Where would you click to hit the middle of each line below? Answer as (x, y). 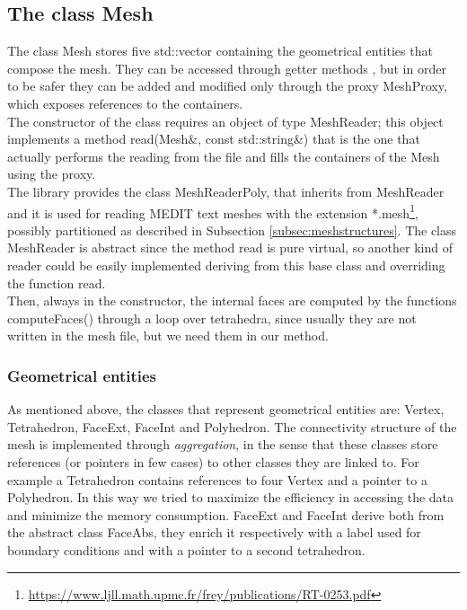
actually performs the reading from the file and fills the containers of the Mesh (224, 156)
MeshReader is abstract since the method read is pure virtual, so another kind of (230, 248)
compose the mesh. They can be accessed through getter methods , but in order (227, 68)
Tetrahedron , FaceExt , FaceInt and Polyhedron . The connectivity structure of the (232, 426)
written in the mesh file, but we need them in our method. (168, 336)
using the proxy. (52, 174)
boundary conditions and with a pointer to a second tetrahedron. (186, 549)
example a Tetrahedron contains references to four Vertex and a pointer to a (217, 479)
